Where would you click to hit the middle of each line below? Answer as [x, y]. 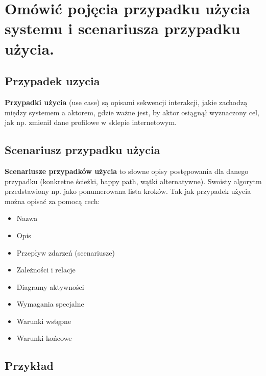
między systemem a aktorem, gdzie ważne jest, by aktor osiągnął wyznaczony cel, [132, 112]
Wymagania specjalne [50, 304]
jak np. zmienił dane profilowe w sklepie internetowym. [91, 122]
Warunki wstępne [44, 321]
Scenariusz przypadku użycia [82, 150]
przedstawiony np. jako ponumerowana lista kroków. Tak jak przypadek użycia [128, 191]
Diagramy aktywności [50, 286]
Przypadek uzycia [52, 81]
